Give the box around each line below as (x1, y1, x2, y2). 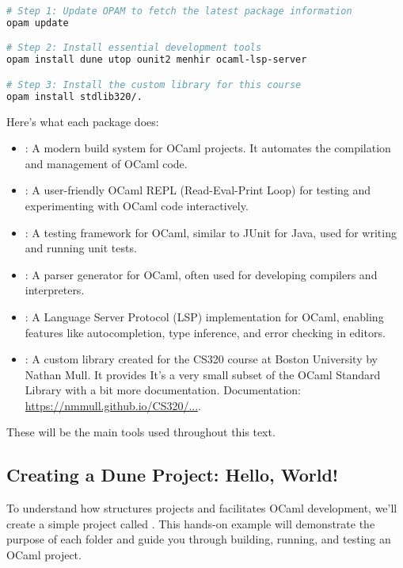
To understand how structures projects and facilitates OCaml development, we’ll (6, 500, 397, 516)
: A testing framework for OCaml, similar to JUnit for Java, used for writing (25, 224, 397, 240)
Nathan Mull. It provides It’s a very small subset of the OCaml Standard (25, 366, 381, 382)
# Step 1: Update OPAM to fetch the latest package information (6, 6, 352, 17)
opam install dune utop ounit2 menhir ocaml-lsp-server (6, 54, 307, 66)
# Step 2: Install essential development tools (6, 42, 262, 54)
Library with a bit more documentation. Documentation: (25, 382, 302, 398)
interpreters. (25, 282, 85, 298)
